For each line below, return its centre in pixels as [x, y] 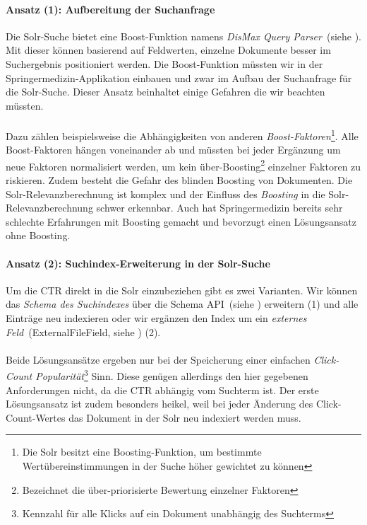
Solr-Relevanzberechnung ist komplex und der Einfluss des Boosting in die [166, 194]
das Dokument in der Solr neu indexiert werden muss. [185, 417]
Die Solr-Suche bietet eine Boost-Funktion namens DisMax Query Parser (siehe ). [184, 36]
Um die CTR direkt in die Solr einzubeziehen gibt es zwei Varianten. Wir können [182, 290]
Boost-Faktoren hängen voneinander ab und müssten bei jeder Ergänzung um [173, 150]
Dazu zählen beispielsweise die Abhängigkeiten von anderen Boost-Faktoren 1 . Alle [182, 134]
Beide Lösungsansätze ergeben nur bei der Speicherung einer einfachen [158, 359]
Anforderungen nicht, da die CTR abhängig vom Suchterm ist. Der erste [162, 390]
